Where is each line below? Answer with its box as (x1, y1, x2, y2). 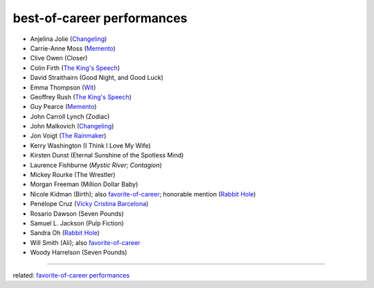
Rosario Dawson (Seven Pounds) (30, 209, 124, 218)
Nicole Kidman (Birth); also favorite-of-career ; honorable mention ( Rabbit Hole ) (30, 189, 256, 198)
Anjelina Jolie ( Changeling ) (30, 35, 107, 43)
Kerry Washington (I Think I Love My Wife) (30, 141, 152, 149)
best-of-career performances (12, 10, 188, 26)
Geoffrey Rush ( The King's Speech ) (30, 92, 132, 101)
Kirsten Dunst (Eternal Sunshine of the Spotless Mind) (30, 151, 184, 160)
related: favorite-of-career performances (12, 271, 130, 279)
